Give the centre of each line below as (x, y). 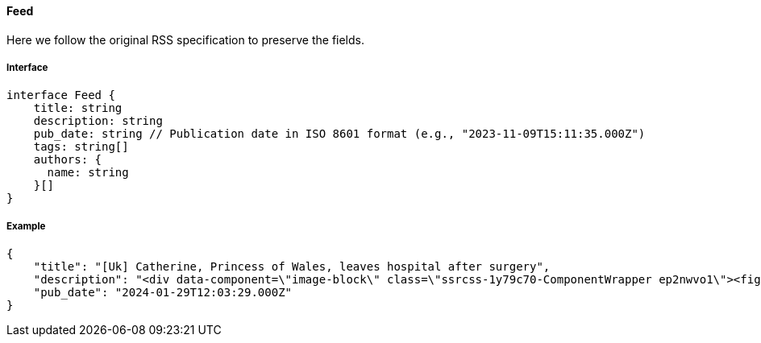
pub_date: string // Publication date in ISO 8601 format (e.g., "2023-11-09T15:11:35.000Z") (339, 134)
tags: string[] (81, 147)
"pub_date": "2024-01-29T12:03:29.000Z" (163, 293)
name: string (88, 173)
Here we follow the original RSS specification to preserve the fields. (186, 39)
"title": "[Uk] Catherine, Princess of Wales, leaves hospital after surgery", (292, 267)
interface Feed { (61, 95)
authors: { (68, 160)
